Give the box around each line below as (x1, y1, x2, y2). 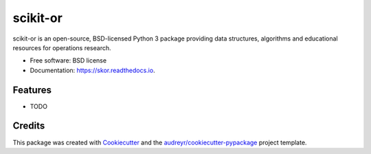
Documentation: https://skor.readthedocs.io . (30, 66, 155, 74)
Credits (12, 120, 45, 132)
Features (12, 84, 52, 96)
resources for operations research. (12, 43, 111, 52)
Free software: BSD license (30, 56, 106, 65)
